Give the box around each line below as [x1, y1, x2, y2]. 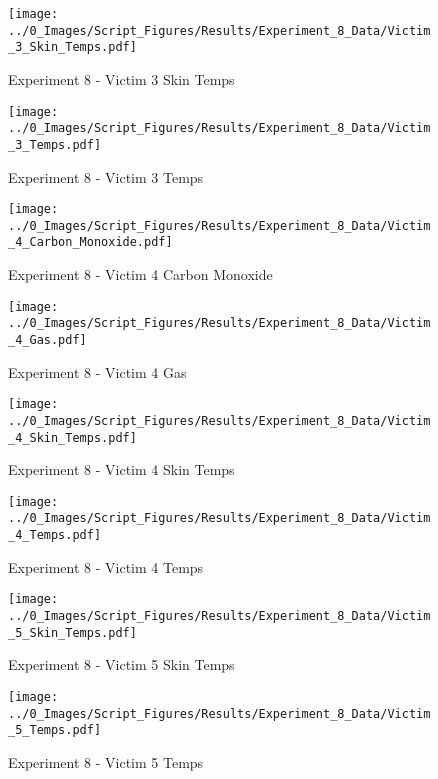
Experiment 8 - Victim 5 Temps [8, 751, 204, 772]
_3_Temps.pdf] [8, 137, 102, 152]
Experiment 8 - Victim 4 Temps [8, 556, 204, 577]
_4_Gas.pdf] [8, 333, 87, 347]
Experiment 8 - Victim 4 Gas [8, 361, 187, 382]
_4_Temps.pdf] [8, 528, 102, 543]
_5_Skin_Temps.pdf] [8, 625, 137, 640]
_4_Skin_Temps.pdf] [8, 430, 137, 445]
